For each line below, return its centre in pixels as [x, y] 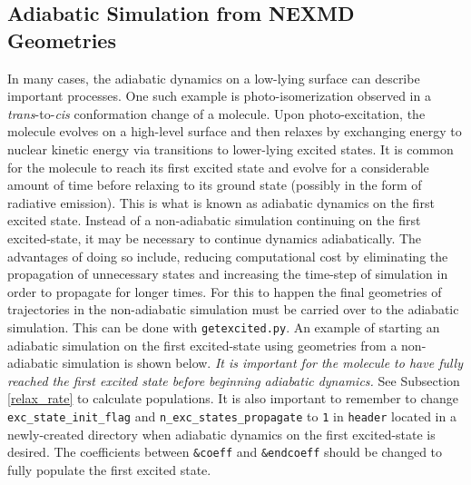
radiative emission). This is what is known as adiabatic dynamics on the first [221, 202]
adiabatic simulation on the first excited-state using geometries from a [202, 345]
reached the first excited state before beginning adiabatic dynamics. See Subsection [234, 380]
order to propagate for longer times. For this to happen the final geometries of [225, 291]
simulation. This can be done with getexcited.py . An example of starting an [224, 327]
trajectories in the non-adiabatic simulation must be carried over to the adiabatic [233, 309]
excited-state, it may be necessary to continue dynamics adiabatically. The [215, 238]
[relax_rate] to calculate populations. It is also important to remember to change [233, 398]
